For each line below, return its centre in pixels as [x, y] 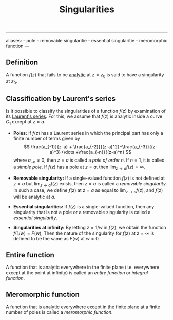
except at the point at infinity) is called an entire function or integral [77, 273]
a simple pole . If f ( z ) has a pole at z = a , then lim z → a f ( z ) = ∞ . [79, 167]
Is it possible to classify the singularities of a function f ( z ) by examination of [86, 111]
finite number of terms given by [46, 139]
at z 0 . [12, 82]
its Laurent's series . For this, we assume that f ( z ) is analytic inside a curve [84, 116]
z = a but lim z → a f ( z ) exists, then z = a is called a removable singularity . [90, 184]
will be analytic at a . [34, 197]
